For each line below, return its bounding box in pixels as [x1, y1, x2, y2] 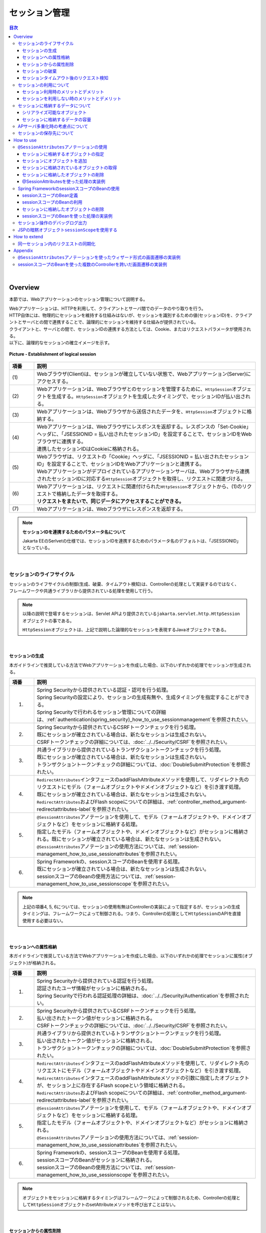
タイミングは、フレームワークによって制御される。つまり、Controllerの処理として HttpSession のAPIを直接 [22, 910, 241, 917]
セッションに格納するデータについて [18, 103, 91, 109]
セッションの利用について [18, 82, 70, 88]
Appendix [13, 248, 33, 254]
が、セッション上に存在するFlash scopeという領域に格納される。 [36, 1082, 188, 1089]
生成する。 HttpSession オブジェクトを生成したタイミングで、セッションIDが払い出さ [51, 393, 246, 400]
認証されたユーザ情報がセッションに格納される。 [36, 985, 150, 992]
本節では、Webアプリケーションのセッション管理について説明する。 [9, 296, 148, 302]
